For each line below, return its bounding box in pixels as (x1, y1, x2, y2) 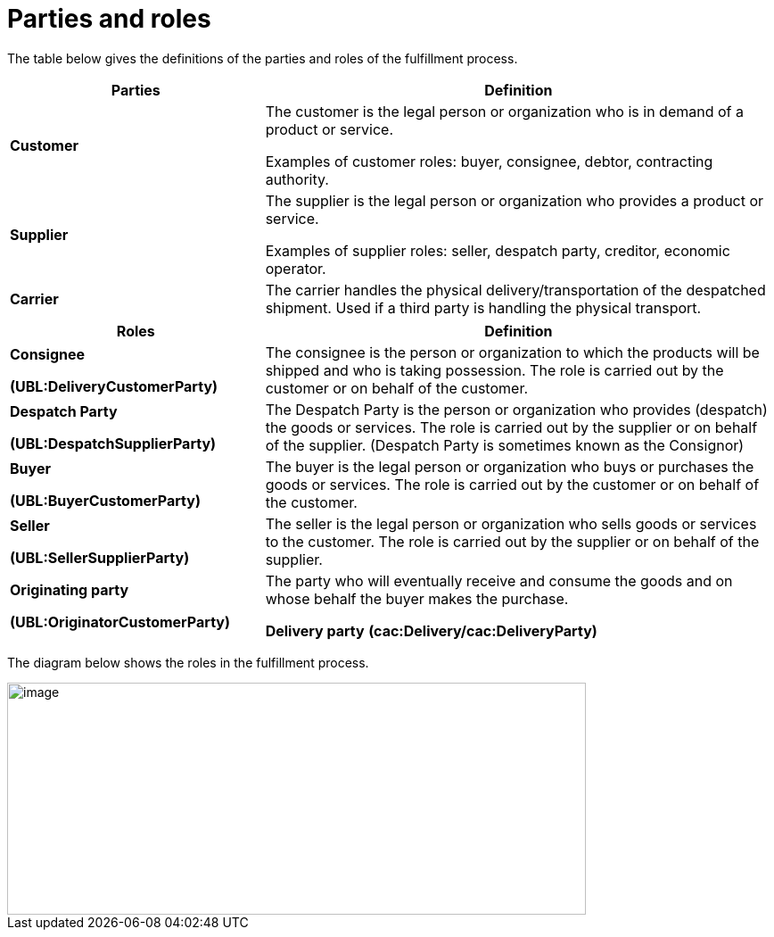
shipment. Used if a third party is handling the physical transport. (265, 298, 702, 317)
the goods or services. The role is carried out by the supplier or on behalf (265, 418, 758, 436)
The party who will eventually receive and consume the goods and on (265, 571, 733, 590)
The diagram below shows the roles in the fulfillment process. (7, 654, 369, 670)
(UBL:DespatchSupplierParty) (10, 434, 217, 452)
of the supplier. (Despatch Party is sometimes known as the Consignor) (265, 435, 745, 454)
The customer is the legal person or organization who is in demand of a (265, 102, 744, 120)
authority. (265, 170, 329, 188)
